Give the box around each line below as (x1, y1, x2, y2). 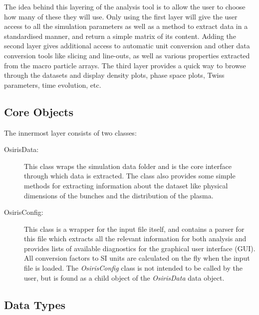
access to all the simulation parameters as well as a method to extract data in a (4, 21, 248, 31)
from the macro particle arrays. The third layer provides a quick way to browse (4, 60, 246, 70)
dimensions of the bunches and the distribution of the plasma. (24, 190, 214, 200)
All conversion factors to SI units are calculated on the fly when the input (24, 253, 250, 263)
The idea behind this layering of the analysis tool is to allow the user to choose (4, 1, 246, 11)
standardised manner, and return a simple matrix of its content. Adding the (4, 30, 236, 41)
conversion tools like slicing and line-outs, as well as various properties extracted (4, 50, 250, 60)
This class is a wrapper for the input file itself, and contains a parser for (24, 223, 245, 234)
